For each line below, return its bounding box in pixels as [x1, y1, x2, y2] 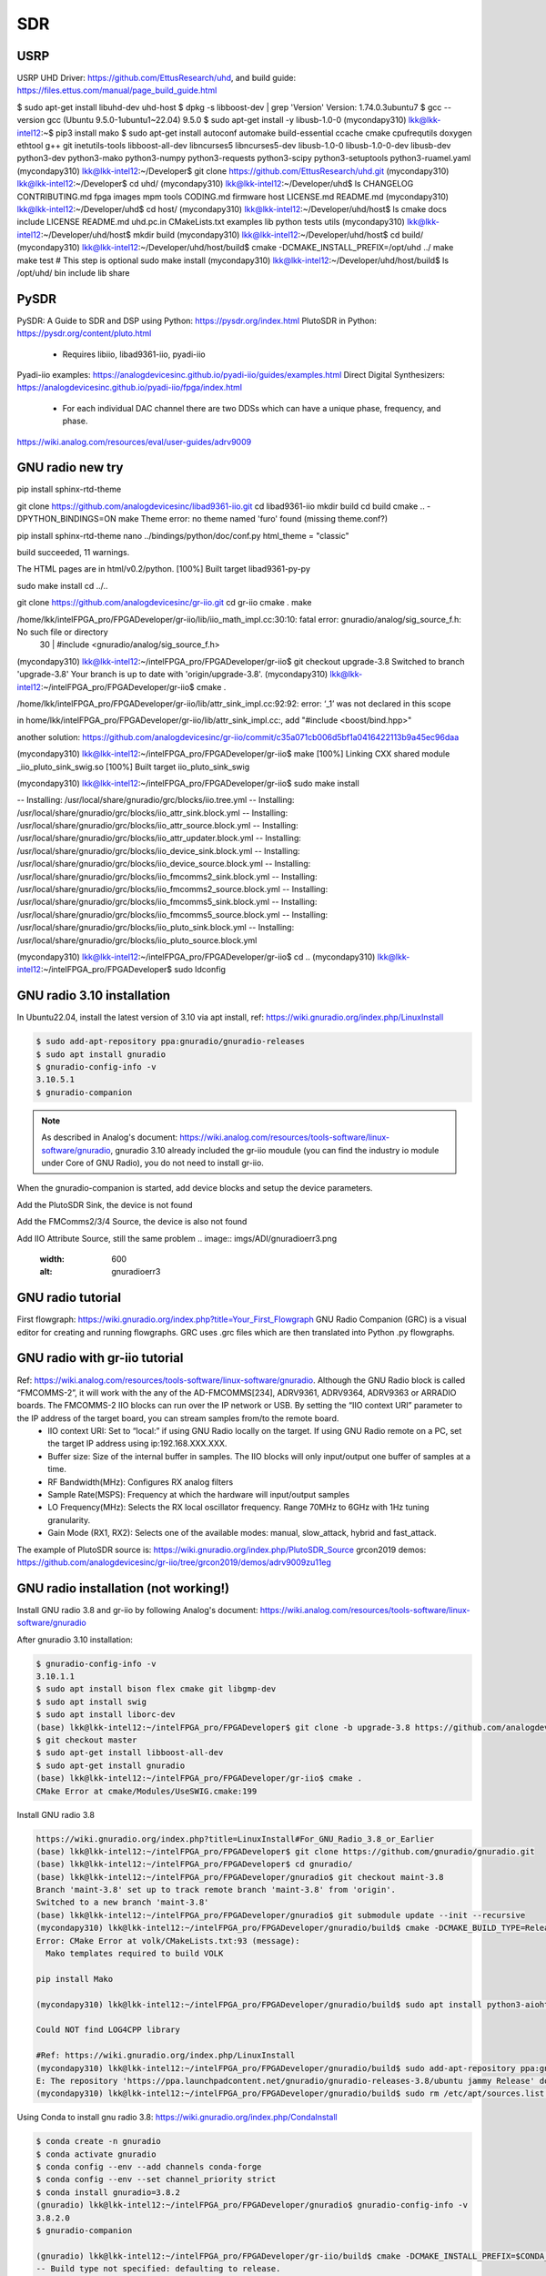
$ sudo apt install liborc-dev [35, 1710, 177, 1720]
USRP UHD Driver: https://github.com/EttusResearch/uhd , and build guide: [16, 73, 297, 84]
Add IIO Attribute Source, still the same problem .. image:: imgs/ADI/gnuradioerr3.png [16, 1233, 337, 1244]
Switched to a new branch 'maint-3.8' [35, 1897, 209, 1907]
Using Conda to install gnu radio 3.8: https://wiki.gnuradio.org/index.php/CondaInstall [16, 2112, 338, 2123]
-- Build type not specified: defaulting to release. [35, 2263, 281, 2274]
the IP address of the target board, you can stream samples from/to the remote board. [16, 1412, 339, 1424]
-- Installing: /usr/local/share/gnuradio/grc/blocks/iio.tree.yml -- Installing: [16, 795, 295, 806]
